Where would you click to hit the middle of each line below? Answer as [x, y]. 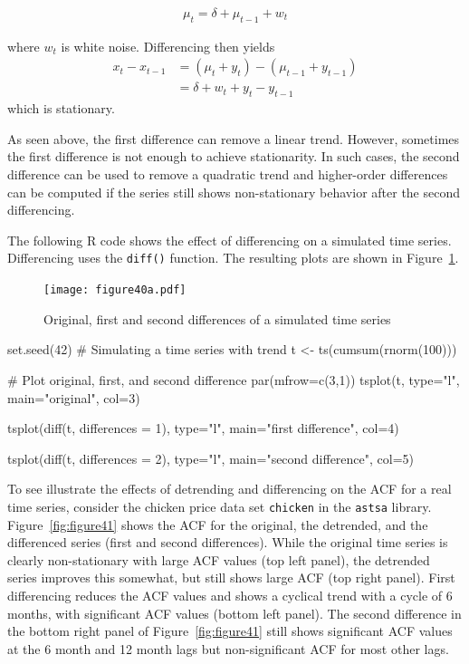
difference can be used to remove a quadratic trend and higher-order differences [228, 174]
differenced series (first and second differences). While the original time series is [228, 542]
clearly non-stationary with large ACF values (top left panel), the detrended [219, 559]
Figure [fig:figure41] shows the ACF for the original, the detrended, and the [218, 524]
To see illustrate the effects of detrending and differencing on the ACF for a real [230, 489]
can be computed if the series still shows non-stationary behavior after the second [234, 192]
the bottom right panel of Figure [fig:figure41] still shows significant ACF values [230, 631]
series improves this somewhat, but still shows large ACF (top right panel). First [231, 577]
